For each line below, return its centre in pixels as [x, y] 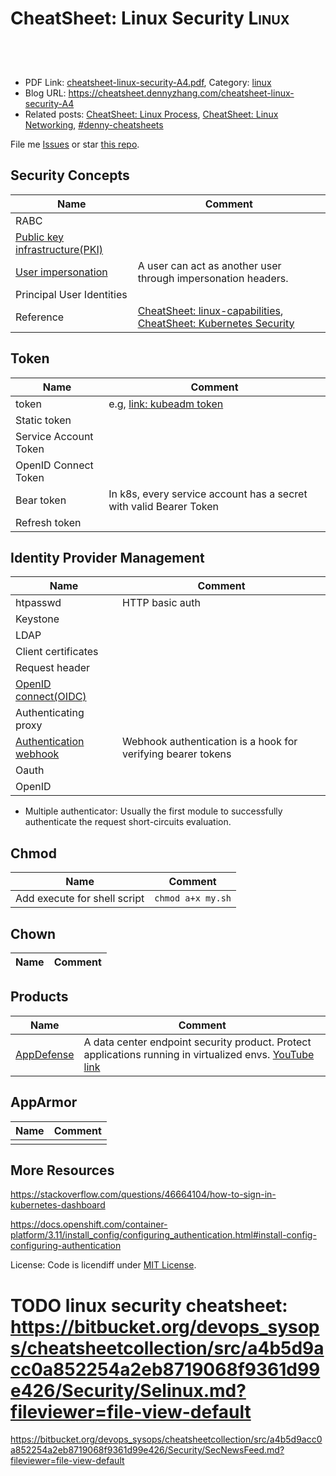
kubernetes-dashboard [58, 1205]
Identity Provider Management [107, 557]
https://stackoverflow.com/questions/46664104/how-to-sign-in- [143, 1194]
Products [39, 997]
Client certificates [57, 652]
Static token [43, 420]
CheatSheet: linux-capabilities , [210, 310]
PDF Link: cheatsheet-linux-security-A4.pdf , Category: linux [148, 82]
